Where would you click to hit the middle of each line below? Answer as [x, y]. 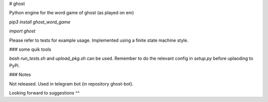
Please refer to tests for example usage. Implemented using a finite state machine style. [99, 40]
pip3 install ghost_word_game [40, 22]
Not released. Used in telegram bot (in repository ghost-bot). [71, 84]
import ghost [22, 31]
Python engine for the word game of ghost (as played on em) [71, 13]
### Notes [20, 75]
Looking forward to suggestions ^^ [44, 93]
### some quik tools [30, 49]
